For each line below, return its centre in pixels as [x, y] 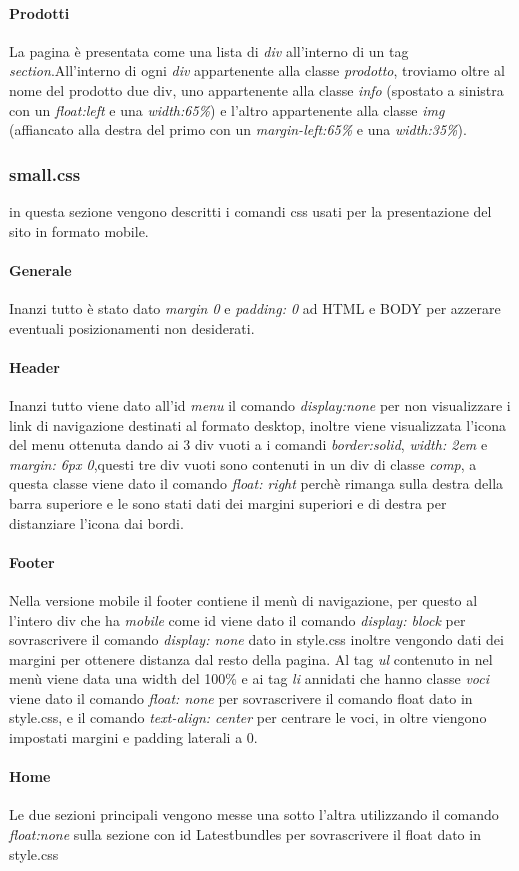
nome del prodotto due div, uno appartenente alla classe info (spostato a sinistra [256, 89]
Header [34, 366]
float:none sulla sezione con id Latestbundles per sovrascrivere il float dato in [245, 834]
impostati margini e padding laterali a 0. [133, 737]
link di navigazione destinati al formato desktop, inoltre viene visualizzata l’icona [257, 424]
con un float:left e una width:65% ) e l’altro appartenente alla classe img [227, 109]
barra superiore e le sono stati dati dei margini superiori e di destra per [228, 502]
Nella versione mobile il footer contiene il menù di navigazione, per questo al [243, 599]
